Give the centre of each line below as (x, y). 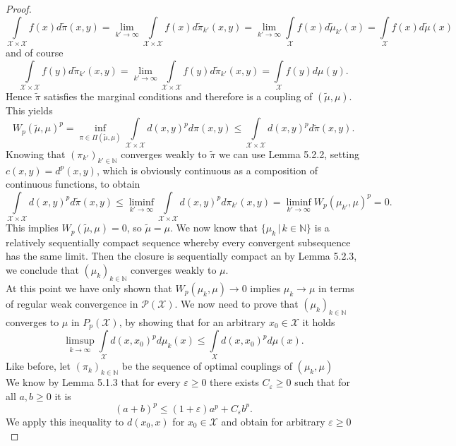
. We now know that (214, 228)
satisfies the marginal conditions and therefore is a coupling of (178, 96)
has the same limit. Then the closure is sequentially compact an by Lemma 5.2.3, (181, 256)
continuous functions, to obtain (73, 184)
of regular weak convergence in (72, 303)
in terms (336, 288)
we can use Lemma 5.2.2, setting (289, 153)
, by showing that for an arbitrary (192, 321)
